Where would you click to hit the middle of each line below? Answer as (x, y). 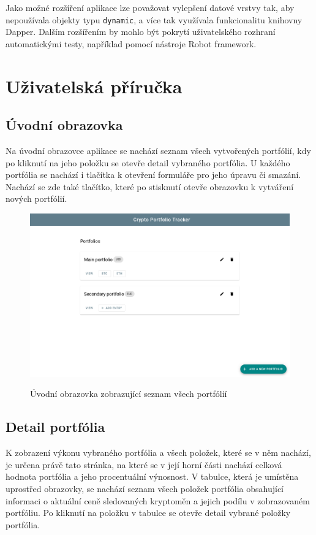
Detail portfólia (55, 427)
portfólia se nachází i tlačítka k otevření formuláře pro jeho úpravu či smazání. (153, 175)
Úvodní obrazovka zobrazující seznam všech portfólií (129, 394)
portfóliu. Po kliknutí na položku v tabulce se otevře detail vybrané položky (148, 513)
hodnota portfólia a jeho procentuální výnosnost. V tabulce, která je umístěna (152, 476)
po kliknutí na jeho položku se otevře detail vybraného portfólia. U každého (148, 162)
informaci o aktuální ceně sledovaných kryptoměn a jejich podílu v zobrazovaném (158, 500)
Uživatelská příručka (94, 86)
